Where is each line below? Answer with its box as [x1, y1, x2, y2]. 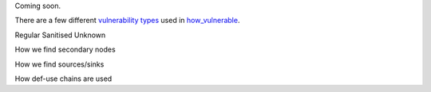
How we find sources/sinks [14, 59, 105, 69]
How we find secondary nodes [14, 44, 116, 55]
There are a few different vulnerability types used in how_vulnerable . [14, 16, 240, 25]
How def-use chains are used [14, 74, 113, 83]
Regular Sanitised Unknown [14, 30, 106, 40]
